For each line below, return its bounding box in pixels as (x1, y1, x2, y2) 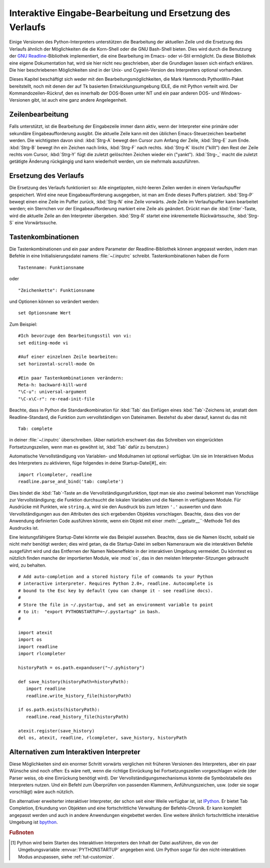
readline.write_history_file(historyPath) (25, 693, 132, 698)
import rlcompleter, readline (18, 472, 92, 478)
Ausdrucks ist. (9, 525, 39, 531)
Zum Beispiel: (9, 321, 37, 327)
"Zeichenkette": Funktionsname (18, 287, 95, 293)
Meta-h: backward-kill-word (18, 382, 87, 387)
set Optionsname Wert (18, 310, 71, 316)
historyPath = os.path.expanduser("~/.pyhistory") (18, 665, 145, 671)
